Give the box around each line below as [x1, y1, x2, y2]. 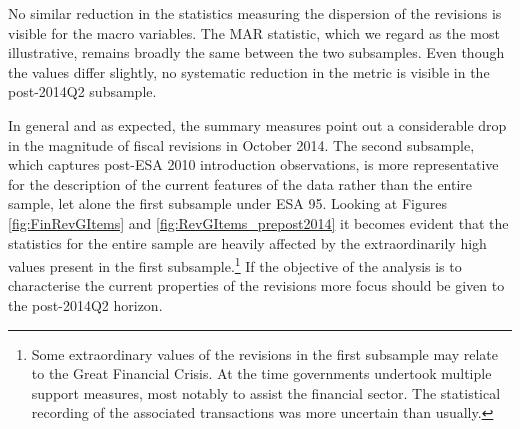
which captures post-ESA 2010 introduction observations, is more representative [8, 154, 499, 175]
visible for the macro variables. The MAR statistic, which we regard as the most [8, 22, 500, 43]
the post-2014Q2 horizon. [8, 294, 163, 315]
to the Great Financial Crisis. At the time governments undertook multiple [31, 363, 492, 384]
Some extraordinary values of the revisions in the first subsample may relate [31, 343, 498, 364]
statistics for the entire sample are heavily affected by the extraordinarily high [8, 232, 487, 253]
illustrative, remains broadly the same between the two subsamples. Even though [8, 42, 505, 63]
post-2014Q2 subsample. [8, 81, 157, 102]
